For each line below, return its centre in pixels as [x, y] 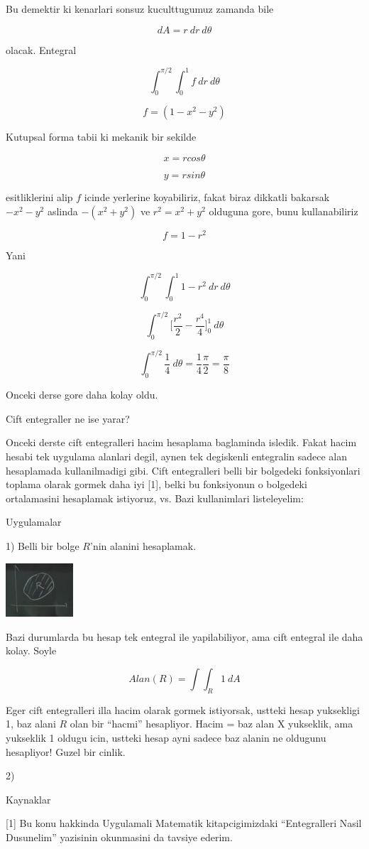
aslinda [62, 211]
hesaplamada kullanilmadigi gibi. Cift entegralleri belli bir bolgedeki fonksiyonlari [183, 470]
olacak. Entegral [41, 49]
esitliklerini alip [39, 197]
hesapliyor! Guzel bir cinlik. [66, 751]
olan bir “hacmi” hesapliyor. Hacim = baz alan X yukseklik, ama [211, 724]
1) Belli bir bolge [43, 545]
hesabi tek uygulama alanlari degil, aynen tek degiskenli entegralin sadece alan [176, 456]
